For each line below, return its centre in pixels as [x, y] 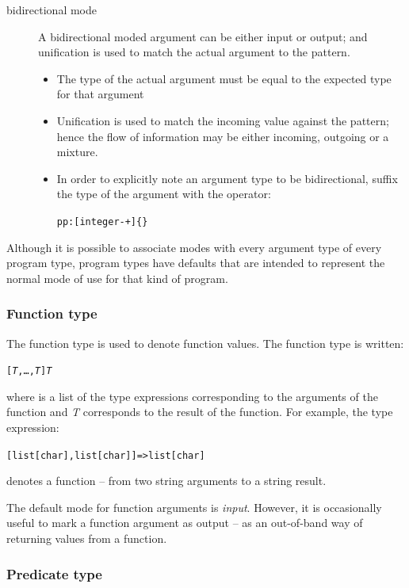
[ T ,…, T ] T [29, 371]
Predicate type [54, 573]
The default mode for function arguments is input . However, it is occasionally [194, 507]
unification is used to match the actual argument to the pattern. [194, 52]
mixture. [77, 152]
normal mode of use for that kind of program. [117, 278]
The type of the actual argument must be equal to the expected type [224, 78]
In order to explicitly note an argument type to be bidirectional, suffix [227, 178]
